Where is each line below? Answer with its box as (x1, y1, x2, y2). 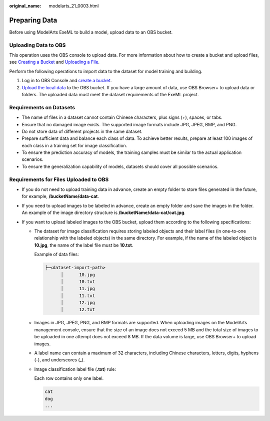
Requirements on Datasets (9, 104, 75, 111)
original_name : (9, 3, 41, 9)
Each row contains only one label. (34, 375, 104, 381)
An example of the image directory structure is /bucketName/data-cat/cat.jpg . (21, 209, 186, 216)
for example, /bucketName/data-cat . (21, 193, 99, 199)
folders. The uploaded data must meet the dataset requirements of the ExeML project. (21, 92, 199, 97)
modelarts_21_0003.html (48, 3, 99, 9)
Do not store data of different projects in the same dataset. (21, 128, 142, 134)
